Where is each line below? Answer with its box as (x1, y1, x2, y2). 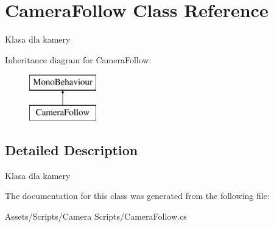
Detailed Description (5, 140, 138, 159)
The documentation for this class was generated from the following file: (5, 189, 270, 202)
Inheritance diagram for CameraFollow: (5, 53, 152, 66)
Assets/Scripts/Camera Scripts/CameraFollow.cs (5, 209, 187, 222)
